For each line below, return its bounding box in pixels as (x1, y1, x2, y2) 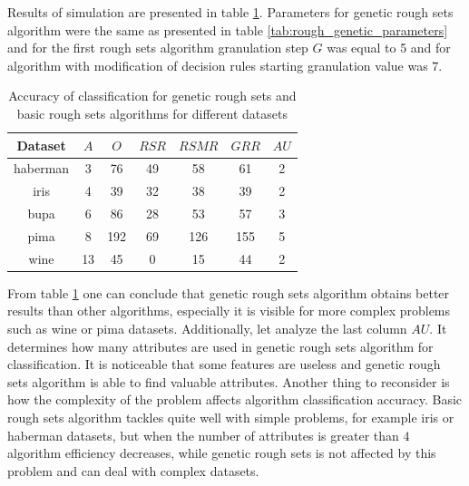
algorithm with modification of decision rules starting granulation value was (7, 55, 428, 74)
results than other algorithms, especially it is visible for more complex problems (7, 301, 451, 320)
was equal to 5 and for (327, 38, 451, 57)
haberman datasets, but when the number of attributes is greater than (7, 425, 399, 444)
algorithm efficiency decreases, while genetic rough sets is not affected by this (7, 443, 436, 462)
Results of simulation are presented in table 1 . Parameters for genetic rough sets (7, 3, 454, 21)
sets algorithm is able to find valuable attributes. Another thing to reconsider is (7, 372, 450, 391)
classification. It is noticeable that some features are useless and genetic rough (7, 355, 441, 374)
